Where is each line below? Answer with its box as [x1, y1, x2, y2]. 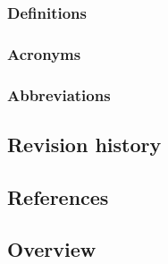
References [7, 183, 109, 210]
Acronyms [7, 42, 81, 64]
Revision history [7, 130, 162, 158]
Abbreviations [7, 83, 111, 106]
